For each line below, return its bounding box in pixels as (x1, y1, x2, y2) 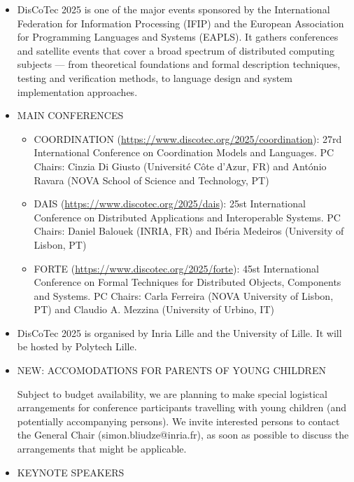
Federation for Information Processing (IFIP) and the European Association (17, 15, 344, 30)
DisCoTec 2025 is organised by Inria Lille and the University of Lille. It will (17, 325, 342, 340)
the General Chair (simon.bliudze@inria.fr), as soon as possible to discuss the (17, 427, 349, 442)
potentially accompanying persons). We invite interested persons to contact (17, 413, 340, 428)
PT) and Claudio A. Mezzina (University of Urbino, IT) (34, 302, 274, 317)
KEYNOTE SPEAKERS (17, 464, 125, 479)
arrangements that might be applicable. (17, 441, 187, 456)
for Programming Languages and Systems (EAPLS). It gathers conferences (17, 29, 339, 44)
